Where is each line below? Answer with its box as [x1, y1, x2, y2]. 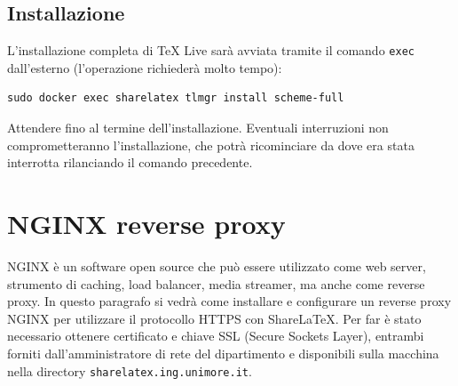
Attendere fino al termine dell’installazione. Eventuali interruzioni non [7, 118, 389, 137]
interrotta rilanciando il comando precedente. [7, 153, 253, 172]
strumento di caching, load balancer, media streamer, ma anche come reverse [7, 274, 425, 293]
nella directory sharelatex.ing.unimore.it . [7, 361, 252, 380]
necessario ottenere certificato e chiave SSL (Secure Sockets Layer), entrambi [7, 326, 424, 345]
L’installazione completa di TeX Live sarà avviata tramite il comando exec [7, 41, 415, 60]
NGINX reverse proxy [7, 205, 286, 242]
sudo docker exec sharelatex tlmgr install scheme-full [7, 92, 344, 105]
